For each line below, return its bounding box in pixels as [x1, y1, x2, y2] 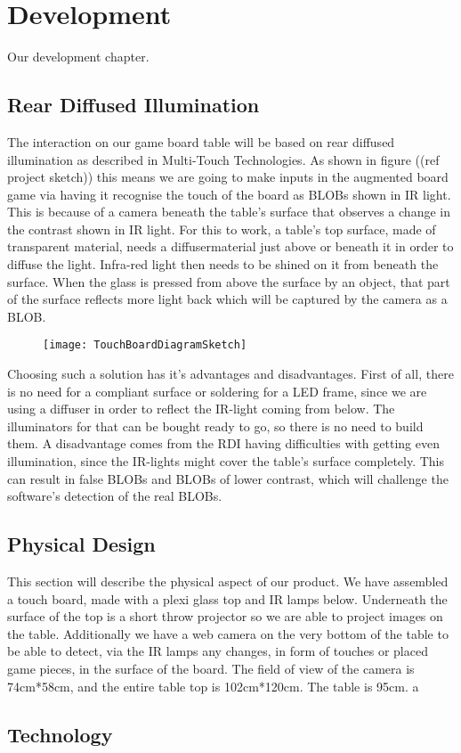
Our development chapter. [7, 47, 150, 66]
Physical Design [7, 530, 156, 558]
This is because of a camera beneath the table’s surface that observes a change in [7, 202, 450, 221]
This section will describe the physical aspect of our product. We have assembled [7, 572, 449, 591]
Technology [7, 720, 113, 748]
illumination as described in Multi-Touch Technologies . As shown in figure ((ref [7, 150, 440, 168]
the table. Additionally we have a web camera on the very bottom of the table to [7, 624, 449, 643]
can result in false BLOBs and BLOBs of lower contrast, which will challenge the [7, 469, 449, 487]
